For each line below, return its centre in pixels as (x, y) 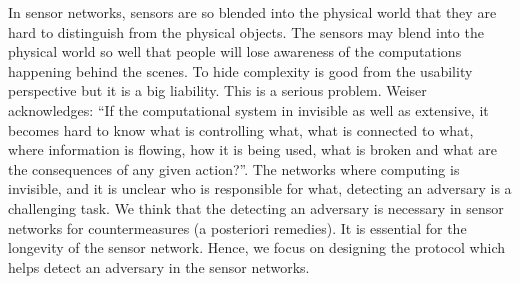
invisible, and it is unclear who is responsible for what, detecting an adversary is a (260, 188)
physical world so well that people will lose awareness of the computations (235, 51)
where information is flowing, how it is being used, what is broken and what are (252, 149)
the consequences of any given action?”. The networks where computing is (234, 168)
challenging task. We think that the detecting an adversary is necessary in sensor (256, 207)
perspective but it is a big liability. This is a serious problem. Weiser (217, 90)
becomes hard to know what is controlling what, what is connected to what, (241, 129)
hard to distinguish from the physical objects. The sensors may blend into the (246, 31)
